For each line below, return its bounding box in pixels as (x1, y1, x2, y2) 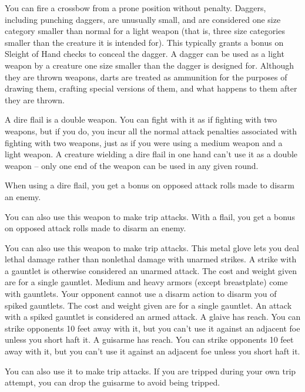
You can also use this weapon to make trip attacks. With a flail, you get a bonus (5, 210, 295, 222)
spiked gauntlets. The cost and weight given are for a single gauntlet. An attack (5, 299, 292, 311)
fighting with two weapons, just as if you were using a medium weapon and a (5, 136, 283, 148)
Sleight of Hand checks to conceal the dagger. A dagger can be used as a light (5, 48, 284, 60)
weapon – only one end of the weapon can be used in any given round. (5, 159, 259, 171)
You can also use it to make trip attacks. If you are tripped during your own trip (5, 364, 296, 377)
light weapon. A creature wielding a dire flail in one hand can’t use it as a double (5, 148, 298, 160)
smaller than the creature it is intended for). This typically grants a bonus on (5, 36, 284, 48)
